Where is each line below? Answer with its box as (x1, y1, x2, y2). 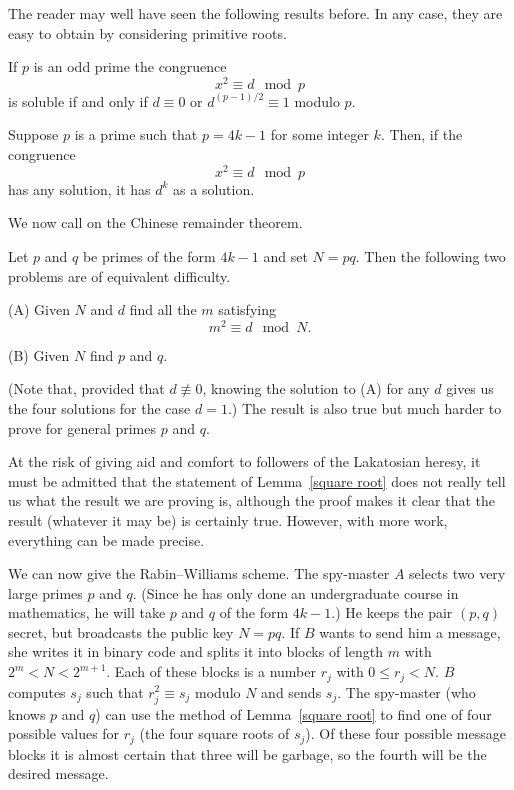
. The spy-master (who (337, 681, 476, 702)
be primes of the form (82, 245, 216, 266)
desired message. (8, 763, 109, 784)
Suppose (8, 124, 59, 145)
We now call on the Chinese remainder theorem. (8, 212, 303, 233)
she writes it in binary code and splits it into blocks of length (8, 641, 383, 662)
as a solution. (173, 178, 255, 199)
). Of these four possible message (305, 723, 506, 744)
